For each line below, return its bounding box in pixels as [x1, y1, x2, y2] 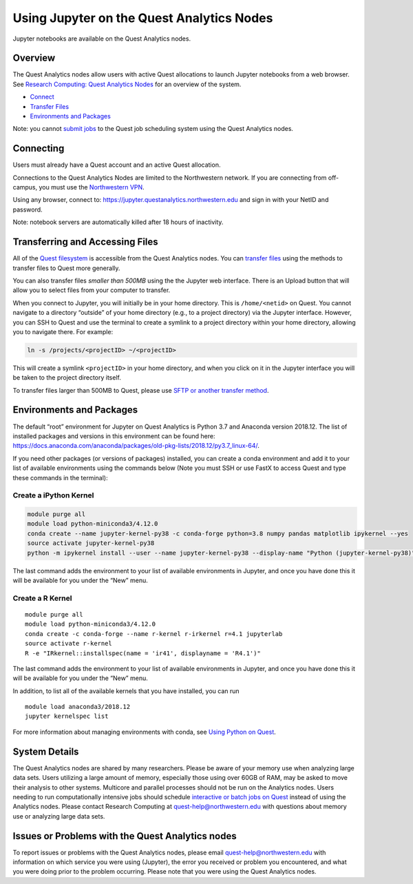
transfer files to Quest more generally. [12, 264, 120, 272]
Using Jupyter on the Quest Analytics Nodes [12, 10, 273, 25]
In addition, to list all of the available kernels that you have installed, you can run [12, 686, 240, 695]
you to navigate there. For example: [12, 327, 114, 336]
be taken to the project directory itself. [12, 373, 122, 382]
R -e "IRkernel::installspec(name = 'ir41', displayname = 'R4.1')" [25, 649, 261, 657]
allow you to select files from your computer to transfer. [12, 286, 171, 294]
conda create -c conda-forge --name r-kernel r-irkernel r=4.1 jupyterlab [25, 630, 283, 637]
